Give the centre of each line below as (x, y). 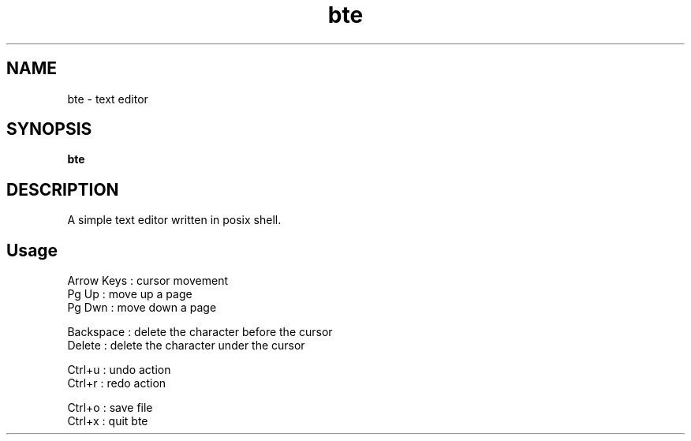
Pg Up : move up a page (130, 294)
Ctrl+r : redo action (117, 383)
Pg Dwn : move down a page (142, 308)
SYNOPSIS (49, 129)
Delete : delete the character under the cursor (186, 346)
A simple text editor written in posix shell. (174, 220)
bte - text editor (108, 99)
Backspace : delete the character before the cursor (200, 332)
